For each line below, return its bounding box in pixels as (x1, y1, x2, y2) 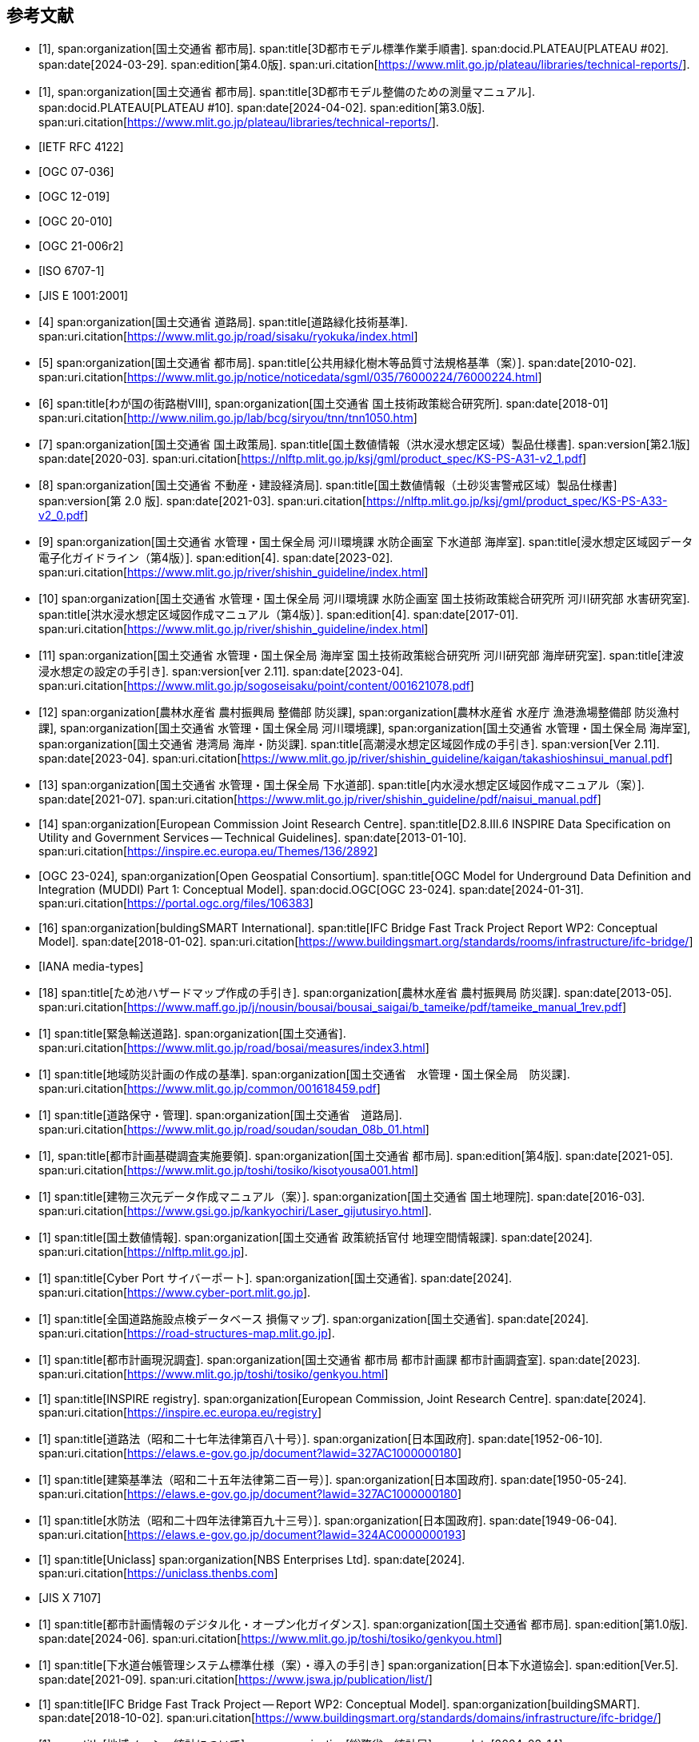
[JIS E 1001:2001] (38, 289, 129, 303)
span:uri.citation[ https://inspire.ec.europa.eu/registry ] (38, 1405, 322, 1420)
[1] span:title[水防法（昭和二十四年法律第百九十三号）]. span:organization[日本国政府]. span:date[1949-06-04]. (38, 1513, 617, 1528)
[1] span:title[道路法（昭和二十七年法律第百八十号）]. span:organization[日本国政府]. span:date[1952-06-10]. (38, 1432, 603, 1446)
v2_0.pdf (38, 508, 84, 523)
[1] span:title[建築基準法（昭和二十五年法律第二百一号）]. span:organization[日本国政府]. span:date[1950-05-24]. (38, 1473, 627, 1487)
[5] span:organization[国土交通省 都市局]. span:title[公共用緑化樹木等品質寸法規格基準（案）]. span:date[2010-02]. (38, 356, 637, 370)
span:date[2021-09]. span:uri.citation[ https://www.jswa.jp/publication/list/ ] (38, 1672, 433, 1687)
